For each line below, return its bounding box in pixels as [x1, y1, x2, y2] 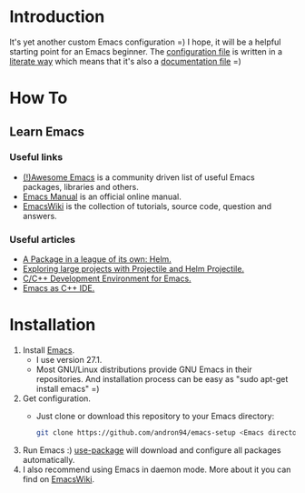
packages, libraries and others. [22, 181, 139, 192]
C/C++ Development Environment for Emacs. [22, 273, 192, 284]
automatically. [22, 454, 75, 465]
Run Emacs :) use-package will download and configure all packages [22, 444, 281, 456]
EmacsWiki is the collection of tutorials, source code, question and [22, 200, 272, 211]
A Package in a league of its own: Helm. [22, 254, 172, 265]
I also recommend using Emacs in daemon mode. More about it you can [22, 464, 291, 475]
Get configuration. [22, 393, 91, 404]
